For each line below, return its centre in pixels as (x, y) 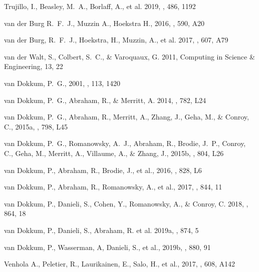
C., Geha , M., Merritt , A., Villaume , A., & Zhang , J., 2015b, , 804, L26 (114, 153)
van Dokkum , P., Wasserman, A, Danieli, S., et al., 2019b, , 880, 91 (107, 247)
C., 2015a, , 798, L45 (36, 126)
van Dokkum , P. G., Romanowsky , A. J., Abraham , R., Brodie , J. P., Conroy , (125, 143)
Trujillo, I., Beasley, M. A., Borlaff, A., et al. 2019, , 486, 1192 (100, 6)
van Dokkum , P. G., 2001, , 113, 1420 (62, 83)
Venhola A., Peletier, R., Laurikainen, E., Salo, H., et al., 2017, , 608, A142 (119, 264)
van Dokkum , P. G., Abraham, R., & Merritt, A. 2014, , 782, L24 (105, 100)
